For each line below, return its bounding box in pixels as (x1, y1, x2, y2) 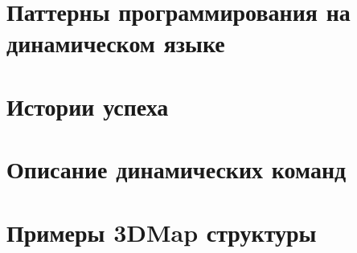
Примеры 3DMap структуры (6, 215, 317, 248)
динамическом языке (6, 27, 225, 59)
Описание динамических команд (6, 153, 347, 186)
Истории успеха (6, 89, 169, 122)
